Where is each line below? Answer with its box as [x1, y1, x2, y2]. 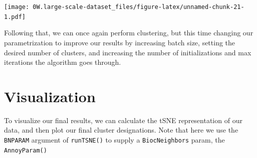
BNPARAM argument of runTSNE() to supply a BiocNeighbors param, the [4, 135, 225, 145]
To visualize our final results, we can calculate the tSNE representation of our [4, 115, 242, 125]
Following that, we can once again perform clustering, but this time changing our [4, 27, 253, 38]
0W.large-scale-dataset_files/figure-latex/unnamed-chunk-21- [33, 3, 244, 10]
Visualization [4, 86, 96, 106]
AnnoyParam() [4, 147, 47, 154]
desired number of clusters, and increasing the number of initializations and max [4, 47, 251, 57]
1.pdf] [4, 13, 26, 20]
